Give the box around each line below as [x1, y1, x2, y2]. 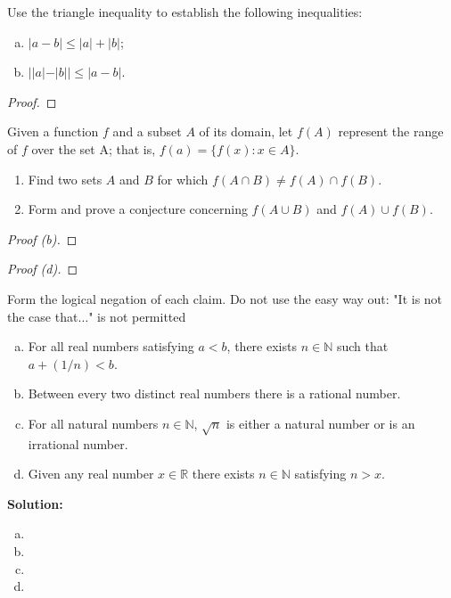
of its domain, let [199, 122, 293, 141]
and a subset [112, 122, 182, 141]
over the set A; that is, [31, 139, 156, 158]
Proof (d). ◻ [7, 259, 78, 278]
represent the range [338, 122, 444, 141]
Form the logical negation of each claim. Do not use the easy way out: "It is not [7, 289, 443, 307]
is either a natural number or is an [225, 414, 415, 432]
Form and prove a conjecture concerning [28, 200, 248, 218]
